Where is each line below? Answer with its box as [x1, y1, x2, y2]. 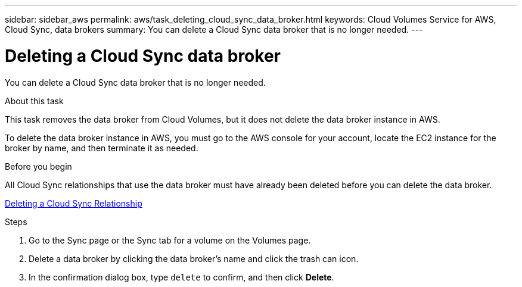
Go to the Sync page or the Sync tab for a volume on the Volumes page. [29, 235, 311, 245]
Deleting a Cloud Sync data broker [5, 45, 281, 66]
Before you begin [5, 161, 72, 171]
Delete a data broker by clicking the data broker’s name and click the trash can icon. [29, 253, 359, 264]
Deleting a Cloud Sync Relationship [5, 198, 142, 208]
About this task [5, 95, 64, 106]
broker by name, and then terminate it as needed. [5, 142, 198, 153]
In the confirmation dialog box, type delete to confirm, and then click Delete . [29, 272, 334, 282]
